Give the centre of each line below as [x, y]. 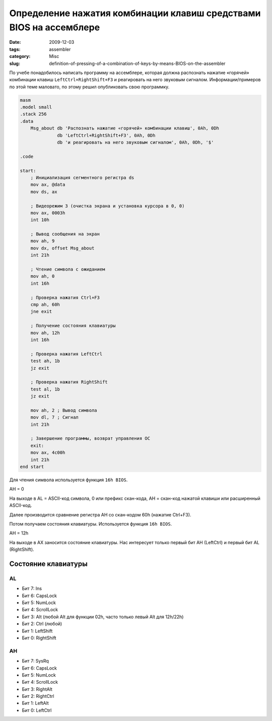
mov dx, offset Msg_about [62, 248]
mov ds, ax [44, 192]
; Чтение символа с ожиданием [68, 269]
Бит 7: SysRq [35, 661]
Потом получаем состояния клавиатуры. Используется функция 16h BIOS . [91, 523]
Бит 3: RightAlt [37, 689]
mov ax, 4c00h [48, 453]
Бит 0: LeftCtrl [37, 710]
